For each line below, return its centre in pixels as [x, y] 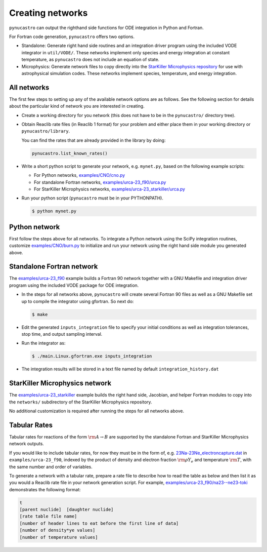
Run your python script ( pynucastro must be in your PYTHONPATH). [92, 198]
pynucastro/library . [46, 131]
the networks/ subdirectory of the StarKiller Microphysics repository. [81, 402]
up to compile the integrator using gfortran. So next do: [78, 301]
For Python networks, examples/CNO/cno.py [80, 175]
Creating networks [48, 13]
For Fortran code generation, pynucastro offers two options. [72, 37]
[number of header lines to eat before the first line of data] [99, 523]
